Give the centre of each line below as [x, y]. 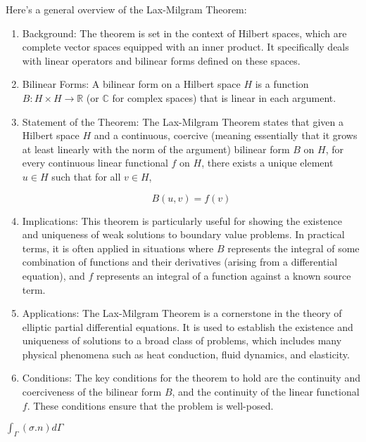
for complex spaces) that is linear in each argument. [224, 97]
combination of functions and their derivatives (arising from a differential [180, 262]
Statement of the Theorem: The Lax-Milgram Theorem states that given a [183, 121]
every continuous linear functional [95, 163]
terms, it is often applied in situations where [118, 248]
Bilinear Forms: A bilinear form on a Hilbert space [131, 84]
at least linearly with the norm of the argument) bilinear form [156, 149]
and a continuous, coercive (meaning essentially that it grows [226, 135]
